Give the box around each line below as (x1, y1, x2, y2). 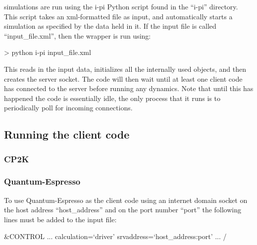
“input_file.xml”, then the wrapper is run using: (4, 30, 151, 41)
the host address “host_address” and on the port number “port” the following (4, 204, 242, 215)
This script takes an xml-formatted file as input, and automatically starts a (4, 11, 233, 21)
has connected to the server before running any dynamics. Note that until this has (4, 83, 254, 94)
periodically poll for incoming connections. (4, 102, 133, 113)
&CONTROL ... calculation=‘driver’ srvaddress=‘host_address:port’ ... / (4, 231, 227, 241)
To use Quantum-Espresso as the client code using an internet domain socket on (4, 195, 248, 205)
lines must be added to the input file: (4, 214, 117, 224)
